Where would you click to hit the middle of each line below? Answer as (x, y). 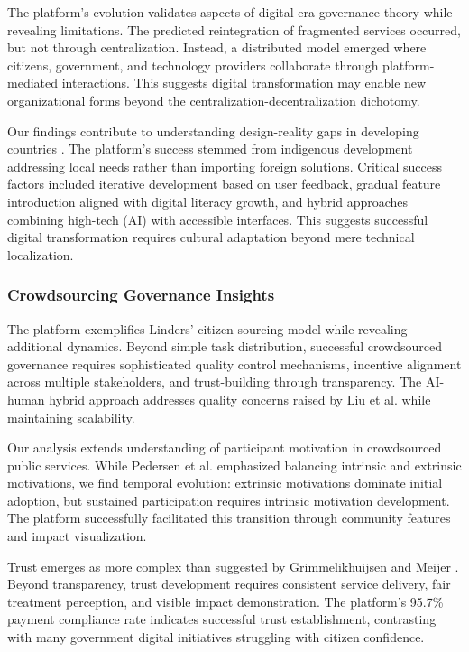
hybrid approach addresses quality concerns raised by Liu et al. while (240, 399)
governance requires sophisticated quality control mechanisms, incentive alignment (234, 363)
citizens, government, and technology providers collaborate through (193, 65)
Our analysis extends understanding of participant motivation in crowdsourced (225, 447)
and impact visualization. (77, 536)
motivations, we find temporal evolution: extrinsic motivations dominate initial (225, 483)
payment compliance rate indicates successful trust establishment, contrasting (222, 619)
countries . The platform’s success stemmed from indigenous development (210, 149)
